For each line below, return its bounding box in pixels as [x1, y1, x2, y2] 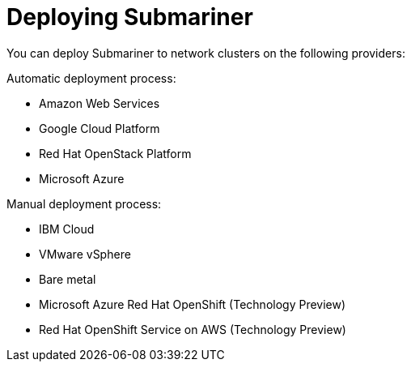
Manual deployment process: [6, 196, 162, 211]
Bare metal [39, 272, 96, 286]
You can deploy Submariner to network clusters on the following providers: [6, 45, 405, 60]
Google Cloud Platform [39, 121, 160, 135]
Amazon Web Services [39, 96, 160, 110]
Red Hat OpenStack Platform [39, 146, 192, 160]
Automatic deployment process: [6, 71, 176, 85]
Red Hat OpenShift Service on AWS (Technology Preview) [39, 322, 346, 336]
